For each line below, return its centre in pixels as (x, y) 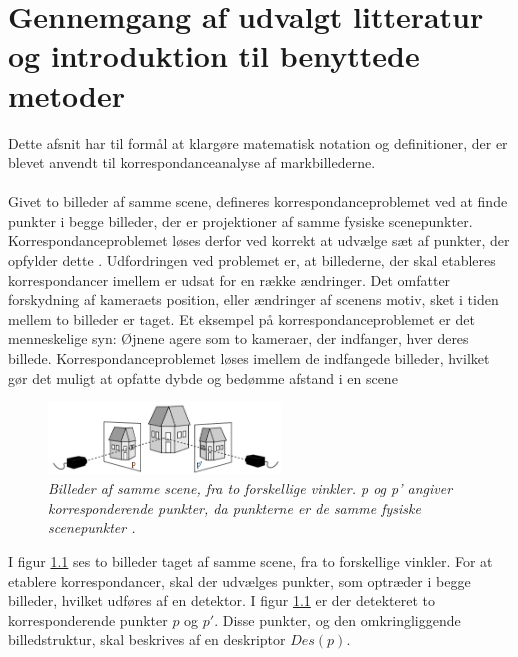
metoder (67, 94)
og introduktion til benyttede (214, 55)
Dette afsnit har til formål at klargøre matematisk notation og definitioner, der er (258, 142)
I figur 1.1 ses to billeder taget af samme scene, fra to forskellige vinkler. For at (250, 561)
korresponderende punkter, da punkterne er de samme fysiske (234, 507)
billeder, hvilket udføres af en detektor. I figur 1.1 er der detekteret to (221, 600)
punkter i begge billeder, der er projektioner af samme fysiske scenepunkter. (240, 220)
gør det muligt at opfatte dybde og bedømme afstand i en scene (203, 377)
